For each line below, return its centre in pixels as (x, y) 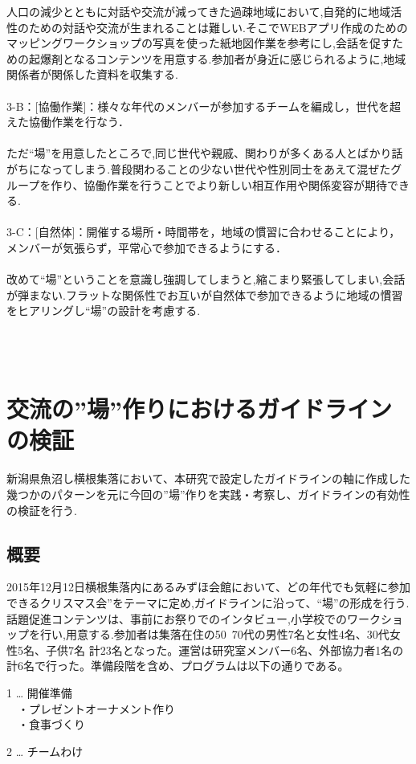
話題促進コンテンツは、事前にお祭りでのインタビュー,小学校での (177, 618)
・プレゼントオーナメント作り (96, 708)
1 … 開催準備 (39, 692)
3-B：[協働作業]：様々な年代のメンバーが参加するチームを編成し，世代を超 (204, 106)
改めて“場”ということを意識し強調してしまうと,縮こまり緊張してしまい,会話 (206, 279)
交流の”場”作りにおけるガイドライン (199, 409)
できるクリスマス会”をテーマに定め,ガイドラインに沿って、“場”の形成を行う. (208, 602)
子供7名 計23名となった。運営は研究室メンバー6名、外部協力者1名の (224, 650)
